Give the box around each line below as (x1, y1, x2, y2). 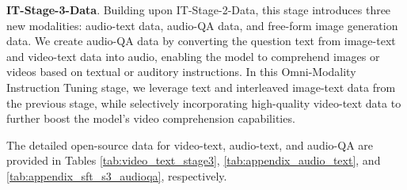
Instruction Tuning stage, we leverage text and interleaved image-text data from (6, 78, 396, 95)
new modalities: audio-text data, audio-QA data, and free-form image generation (6, 17, 398, 33)
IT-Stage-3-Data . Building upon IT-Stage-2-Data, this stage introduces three (6, 2, 391, 17)
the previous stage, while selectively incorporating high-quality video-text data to (6, 94, 401, 111)
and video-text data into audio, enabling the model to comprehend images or (6, 47, 380, 64)
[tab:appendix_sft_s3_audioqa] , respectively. (6, 167, 227, 184)
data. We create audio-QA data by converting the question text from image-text (6, 32, 396, 49)
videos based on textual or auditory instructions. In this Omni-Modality (6, 63, 356, 80)
